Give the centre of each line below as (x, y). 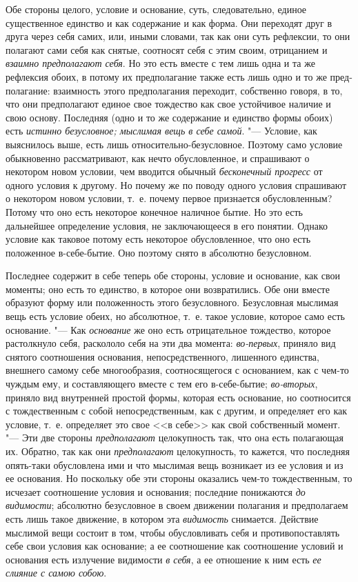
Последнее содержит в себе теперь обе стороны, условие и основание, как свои (173, 275)
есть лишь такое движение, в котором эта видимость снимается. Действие (162, 518)
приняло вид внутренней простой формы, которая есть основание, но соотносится (178, 397)
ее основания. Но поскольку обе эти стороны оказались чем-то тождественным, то (179, 478)
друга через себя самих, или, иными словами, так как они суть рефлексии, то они (178, 36)
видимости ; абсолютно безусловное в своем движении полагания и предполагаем (177, 505)
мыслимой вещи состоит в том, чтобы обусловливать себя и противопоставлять (173, 532)
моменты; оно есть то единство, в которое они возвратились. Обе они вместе (168, 289)
